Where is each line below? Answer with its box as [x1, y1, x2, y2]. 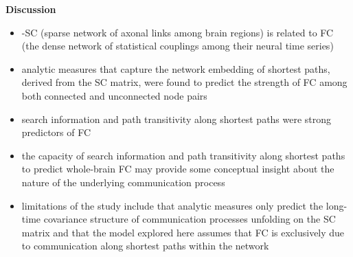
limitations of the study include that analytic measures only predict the [21, 198, 323, 212]
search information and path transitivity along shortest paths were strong [21, 111, 332, 126]
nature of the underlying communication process [21, 175, 225, 189]
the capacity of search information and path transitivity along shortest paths [21, 148, 345, 162]
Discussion [5, 2, 56, 16]
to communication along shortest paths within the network [21, 238, 269, 253]
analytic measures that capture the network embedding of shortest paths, [21, 61, 330, 76]
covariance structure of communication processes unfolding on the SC [43, 212, 336, 226]
